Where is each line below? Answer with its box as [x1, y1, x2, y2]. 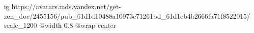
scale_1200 [4, 20, 37, 30]
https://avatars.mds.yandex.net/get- [11, 1, 121, 11]
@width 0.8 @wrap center [39, 20, 116, 30]
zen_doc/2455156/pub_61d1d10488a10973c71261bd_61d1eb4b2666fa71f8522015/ [4, 11, 251, 21]
